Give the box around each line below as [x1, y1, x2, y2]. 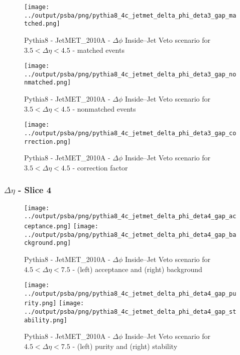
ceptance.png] [24, 223, 71, 230]
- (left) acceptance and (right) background [72, 263, 202, 274]
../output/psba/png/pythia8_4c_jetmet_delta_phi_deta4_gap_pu [24, 290, 236, 297]
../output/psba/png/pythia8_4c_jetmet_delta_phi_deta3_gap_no [24, 70, 236, 78]
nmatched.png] [24, 79, 71, 86]
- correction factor [72, 162, 128, 172]
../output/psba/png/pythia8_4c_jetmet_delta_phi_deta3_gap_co [24, 129, 236, 137]
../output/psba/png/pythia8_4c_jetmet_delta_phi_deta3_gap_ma [24, 12, 236, 19]
